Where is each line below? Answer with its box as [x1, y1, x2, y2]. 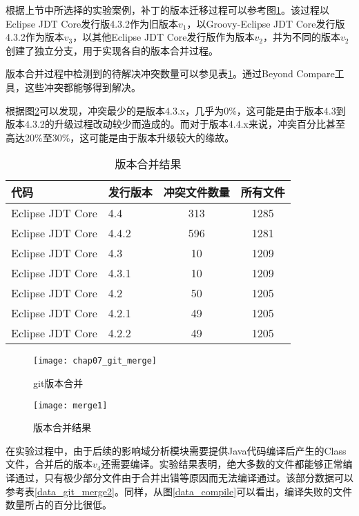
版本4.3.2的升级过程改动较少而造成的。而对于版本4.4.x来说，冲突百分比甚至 [6, 117, 345, 131]
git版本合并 [33, 376, 84, 390]
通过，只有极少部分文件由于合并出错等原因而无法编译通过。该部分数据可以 [14, 470, 353, 485]
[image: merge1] [33, 400, 108, 410]
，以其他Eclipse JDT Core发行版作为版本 [72, 30, 255, 44]
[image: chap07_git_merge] [33, 356, 157, 366]
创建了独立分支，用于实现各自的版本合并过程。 [6, 43, 218, 57]
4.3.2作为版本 [6, 30, 64, 44]
